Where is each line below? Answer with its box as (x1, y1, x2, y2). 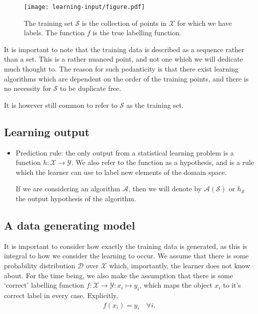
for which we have (177, 17, 232, 28)
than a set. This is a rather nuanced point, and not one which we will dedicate (4, 54, 243, 64)
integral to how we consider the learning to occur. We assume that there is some (4, 250, 249, 261)
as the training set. (126, 99, 184, 110)
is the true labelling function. (92, 27, 181, 38)
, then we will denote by (128, 183, 202, 194)
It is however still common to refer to (4, 99, 118, 110)
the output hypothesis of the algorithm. (15, 193, 136, 203)
